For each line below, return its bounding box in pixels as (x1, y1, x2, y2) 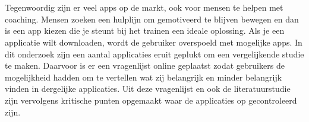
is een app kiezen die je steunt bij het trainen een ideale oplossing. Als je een (5, 24, 285, 37)
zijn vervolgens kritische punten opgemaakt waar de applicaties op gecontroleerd (5, 94, 297, 106)
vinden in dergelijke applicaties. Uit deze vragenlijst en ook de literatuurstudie (5, 82, 291, 95)
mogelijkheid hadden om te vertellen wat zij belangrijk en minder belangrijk (5, 70, 282, 83)
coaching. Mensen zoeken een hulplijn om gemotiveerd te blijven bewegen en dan (5, 12, 299, 25)
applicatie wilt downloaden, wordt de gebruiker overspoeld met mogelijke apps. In (5, 36, 302, 48)
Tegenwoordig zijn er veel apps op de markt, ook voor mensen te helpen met (5, 1, 283, 14)
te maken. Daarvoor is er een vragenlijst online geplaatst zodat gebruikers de (5, 59, 285, 72)
